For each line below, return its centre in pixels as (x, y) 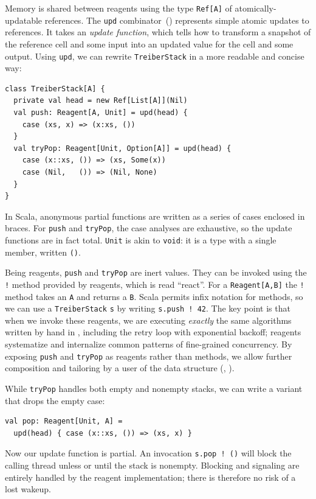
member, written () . (43, 252)
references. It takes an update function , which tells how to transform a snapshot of (158, 32)
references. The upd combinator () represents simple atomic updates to (177, 20)
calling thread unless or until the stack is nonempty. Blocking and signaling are (152, 465)
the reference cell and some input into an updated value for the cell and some (149, 44)
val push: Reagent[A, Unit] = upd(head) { (101, 112)
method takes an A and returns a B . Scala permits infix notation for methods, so (154, 296)
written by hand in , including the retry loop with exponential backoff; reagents (153, 332)
